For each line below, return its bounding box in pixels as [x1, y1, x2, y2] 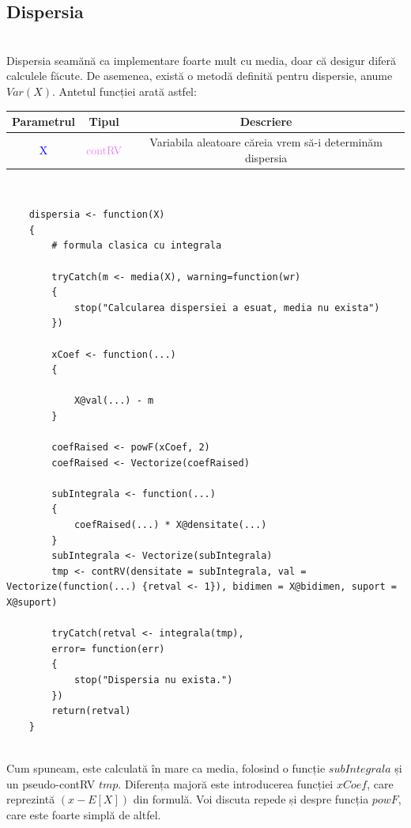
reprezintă [6, 791, 55, 807]
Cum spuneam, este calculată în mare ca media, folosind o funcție [6, 759, 326, 776]
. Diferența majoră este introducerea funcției [118, 775, 334, 792]
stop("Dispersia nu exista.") [74, 674, 233, 686]
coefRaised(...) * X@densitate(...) [74, 519, 267, 531]
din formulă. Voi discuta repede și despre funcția [133, 791, 369, 807]
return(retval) [51, 705, 131, 717]
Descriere [239, 113, 292, 130]
